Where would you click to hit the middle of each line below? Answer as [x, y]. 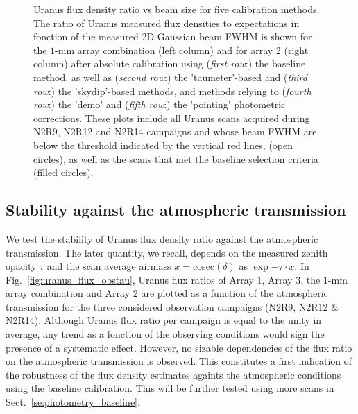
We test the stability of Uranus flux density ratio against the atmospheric [162, 238]
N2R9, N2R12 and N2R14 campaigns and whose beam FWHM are [175, 131]
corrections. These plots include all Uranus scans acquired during [172, 118]
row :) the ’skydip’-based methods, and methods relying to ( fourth [172, 90]
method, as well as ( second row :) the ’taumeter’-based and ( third [170, 77]
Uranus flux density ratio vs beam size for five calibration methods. [177, 9]
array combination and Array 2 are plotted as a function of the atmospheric [167, 293]
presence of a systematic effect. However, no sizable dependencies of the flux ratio [179, 347]
